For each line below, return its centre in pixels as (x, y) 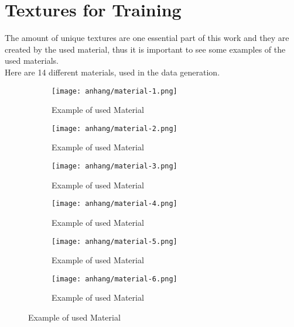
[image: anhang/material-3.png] (114, 166)
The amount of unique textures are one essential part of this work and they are (147, 38)
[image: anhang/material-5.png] (114, 241)
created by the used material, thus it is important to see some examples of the (145, 49)
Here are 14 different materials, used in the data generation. (112, 72)
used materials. (32, 61)
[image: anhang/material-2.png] (114, 128)
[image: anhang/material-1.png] (114, 91)
